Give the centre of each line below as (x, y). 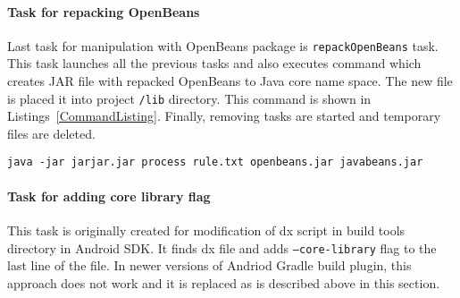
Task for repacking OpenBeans (104, 11)
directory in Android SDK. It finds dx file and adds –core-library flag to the (222, 247)
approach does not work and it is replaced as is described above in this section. (224, 282)
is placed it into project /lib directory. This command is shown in (189, 98)
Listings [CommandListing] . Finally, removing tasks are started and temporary (224, 116)
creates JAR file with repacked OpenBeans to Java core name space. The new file (230, 81)
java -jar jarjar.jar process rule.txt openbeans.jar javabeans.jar (215, 162)
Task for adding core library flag (109, 196)
